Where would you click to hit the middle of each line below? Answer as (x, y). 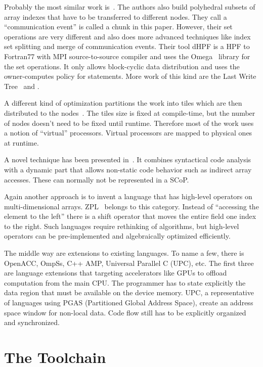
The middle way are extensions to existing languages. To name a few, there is (124, 253)
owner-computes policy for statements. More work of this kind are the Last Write (130, 76)
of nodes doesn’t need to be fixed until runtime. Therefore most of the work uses (129, 123)
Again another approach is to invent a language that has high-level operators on (128, 196)
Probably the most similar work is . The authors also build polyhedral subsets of (130, 7)
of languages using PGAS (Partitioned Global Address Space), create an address (129, 303)
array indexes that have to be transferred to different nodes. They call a (116, 16)
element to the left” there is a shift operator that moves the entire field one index (130, 216)
